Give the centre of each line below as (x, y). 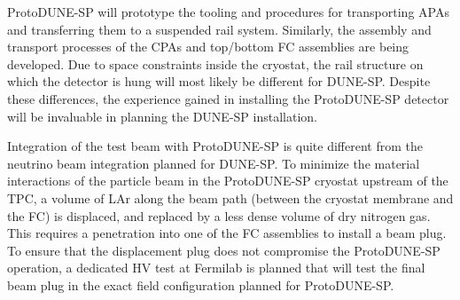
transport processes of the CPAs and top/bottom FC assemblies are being (208, 47)
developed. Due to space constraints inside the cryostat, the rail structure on (215, 63)
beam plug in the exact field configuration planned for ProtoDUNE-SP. (201, 284)
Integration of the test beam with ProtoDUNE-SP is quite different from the (215, 146)
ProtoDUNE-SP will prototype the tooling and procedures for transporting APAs (228, 12)
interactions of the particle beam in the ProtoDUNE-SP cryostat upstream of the (228, 181)
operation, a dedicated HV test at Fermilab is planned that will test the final (216, 268)
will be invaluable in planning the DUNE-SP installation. (162, 116)
